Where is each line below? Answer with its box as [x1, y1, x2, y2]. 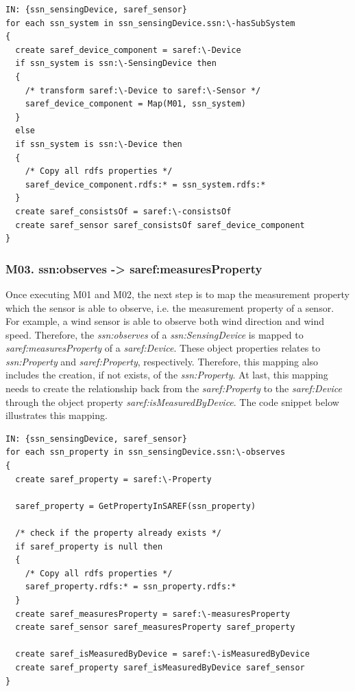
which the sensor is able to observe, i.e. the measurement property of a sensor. [5, 300, 334, 315]
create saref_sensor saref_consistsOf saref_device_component [15, 220, 305, 230]
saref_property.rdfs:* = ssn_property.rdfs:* [25, 582, 236, 592]
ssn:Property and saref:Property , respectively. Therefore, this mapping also [5, 354, 319, 368]
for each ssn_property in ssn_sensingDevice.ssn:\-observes [5, 447, 286, 457]
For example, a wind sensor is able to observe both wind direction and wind [5, 314, 325, 328]
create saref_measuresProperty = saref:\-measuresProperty [15, 609, 291, 619]
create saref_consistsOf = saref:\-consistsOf [15, 206, 232, 216]
